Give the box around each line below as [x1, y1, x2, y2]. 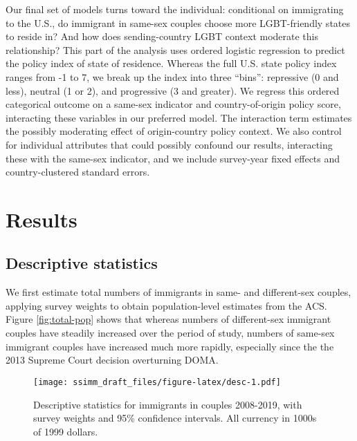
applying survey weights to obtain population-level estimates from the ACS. [6, 298, 327, 312]
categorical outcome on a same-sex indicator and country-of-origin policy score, [6, 97, 341, 111]
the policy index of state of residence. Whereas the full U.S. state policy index [6, 56, 337, 71]
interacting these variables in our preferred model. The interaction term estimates [6, 110, 352, 124]
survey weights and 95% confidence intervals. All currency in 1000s [33, 411, 317, 425]
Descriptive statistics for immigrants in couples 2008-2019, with [33, 397, 302, 411]
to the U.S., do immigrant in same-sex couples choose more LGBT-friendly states [6, 15, 351, 30]
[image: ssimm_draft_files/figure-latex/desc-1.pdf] [33, 377, 281, 387]
